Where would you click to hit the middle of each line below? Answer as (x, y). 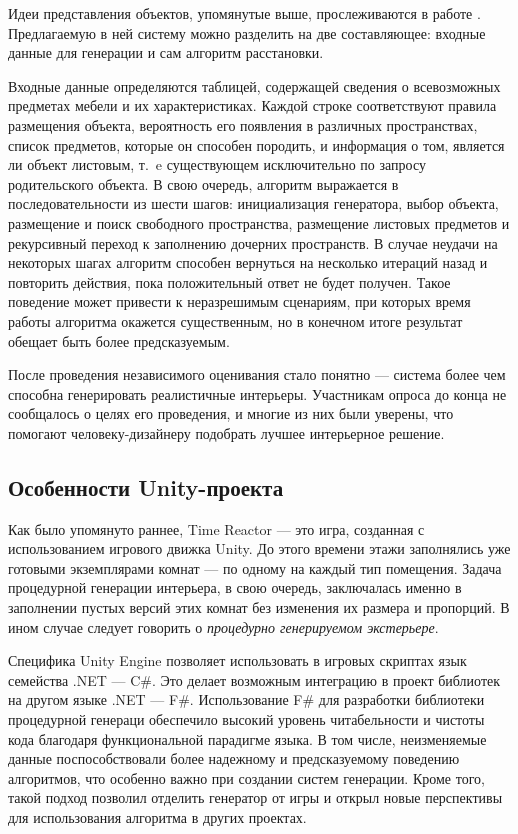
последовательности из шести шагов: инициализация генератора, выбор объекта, (253, 203)
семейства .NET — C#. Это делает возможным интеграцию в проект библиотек (254, 679)
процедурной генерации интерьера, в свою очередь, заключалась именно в (235, 587)
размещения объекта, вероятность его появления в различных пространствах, (243, 124)
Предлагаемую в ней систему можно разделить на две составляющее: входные (247, 32)
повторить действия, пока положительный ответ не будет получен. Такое (229, 281)
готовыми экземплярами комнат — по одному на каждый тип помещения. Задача (255, 567)
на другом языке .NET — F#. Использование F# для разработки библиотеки (246, 699)
